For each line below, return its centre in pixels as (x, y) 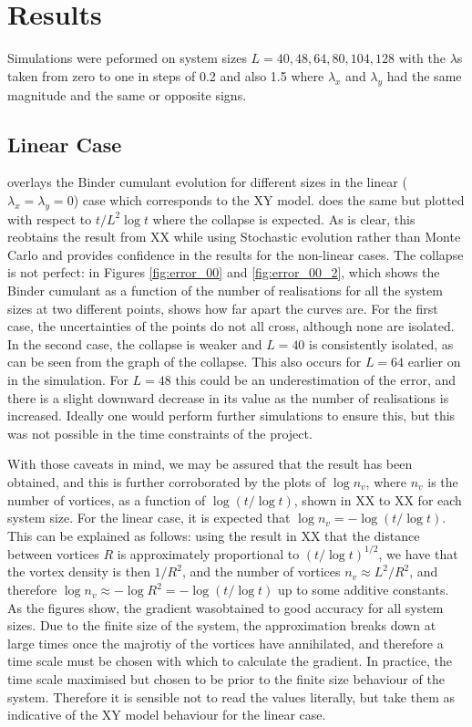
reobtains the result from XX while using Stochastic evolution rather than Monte (234, 237)
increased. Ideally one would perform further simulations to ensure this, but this (231, 415)
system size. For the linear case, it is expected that (149, 518)
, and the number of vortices (261, 571)
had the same (424, 75)
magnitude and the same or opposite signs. (127, 94)
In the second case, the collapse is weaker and (135, 343)
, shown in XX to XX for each (378, 499)
